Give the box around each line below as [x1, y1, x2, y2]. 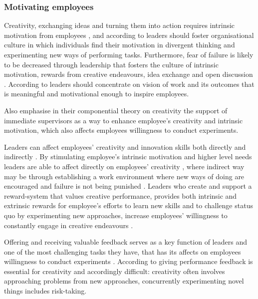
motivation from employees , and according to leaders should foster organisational [4, 29, 254, 40]
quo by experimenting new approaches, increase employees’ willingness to [4, 210, 228, 220]
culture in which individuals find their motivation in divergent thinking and [4, 39, 235, 50]
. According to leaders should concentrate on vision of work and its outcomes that [4, 78, 255, 89]
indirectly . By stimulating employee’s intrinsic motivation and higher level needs [4, 151, 252, 162]
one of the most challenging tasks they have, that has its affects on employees [4, 246, 241, 257]
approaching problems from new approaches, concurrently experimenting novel [4, 276, 244, 286]
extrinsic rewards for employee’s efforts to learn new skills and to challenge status [4, 200, 253, 211]
